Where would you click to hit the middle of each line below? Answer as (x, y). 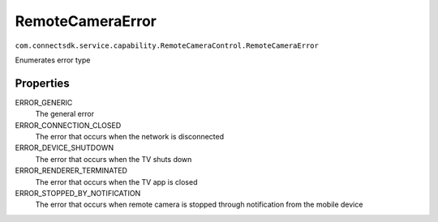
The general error (65, 114)
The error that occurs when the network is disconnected (130, 137)
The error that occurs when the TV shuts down (114, 159)
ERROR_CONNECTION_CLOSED (68, 125)
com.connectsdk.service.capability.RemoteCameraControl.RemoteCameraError (167, 45)
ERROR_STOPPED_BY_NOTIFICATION (78, 193)
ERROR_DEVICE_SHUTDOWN (64, 148)
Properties (42, 83)
